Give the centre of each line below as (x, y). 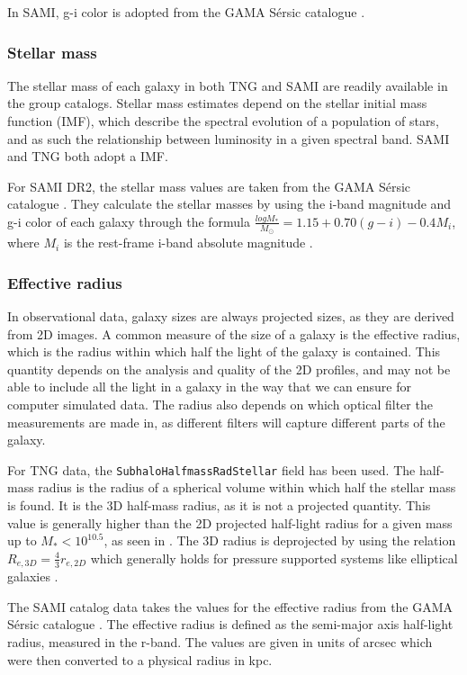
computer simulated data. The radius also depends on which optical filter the (220, 404)
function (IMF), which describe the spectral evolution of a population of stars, (223, 121)
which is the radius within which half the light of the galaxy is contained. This (224, 351)
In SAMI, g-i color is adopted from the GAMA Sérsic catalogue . (186, 12)
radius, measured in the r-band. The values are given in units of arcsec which (220, 642)
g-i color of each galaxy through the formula (129, 221)
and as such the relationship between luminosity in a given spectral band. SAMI (229, 138)
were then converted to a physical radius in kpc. (140, 659)
